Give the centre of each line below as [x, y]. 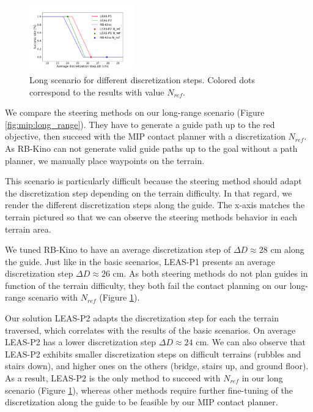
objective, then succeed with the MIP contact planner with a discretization [145, 136]
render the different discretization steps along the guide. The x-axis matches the [155, 205]
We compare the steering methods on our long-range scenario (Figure [135, 112]
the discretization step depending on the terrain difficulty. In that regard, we [149, 193]
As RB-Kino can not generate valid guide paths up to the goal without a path [151, 148]
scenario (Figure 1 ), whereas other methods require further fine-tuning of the [149, 390]
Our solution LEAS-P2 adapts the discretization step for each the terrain [142, 318]
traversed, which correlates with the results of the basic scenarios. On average [150, 330]
